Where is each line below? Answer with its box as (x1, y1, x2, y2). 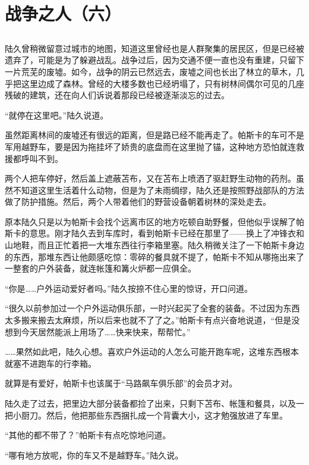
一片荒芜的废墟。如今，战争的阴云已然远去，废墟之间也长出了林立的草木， (5, 65, 296, 77)
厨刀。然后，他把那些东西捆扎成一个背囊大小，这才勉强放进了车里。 (21, 408, 288, 421)
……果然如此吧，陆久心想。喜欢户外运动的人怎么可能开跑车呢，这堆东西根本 (5, 345, 299, 358)
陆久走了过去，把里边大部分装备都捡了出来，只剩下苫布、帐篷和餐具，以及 (5, 397, 296, 410)
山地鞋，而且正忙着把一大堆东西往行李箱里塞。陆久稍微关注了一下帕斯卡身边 (5, 239, 304, 251)
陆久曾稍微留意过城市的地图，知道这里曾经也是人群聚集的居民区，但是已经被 (5, 42, 304, 54)
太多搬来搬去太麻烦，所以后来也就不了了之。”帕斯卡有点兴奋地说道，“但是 (5, 314, 292, 326)
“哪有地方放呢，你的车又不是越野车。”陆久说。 (5, 448, 184, 461)
